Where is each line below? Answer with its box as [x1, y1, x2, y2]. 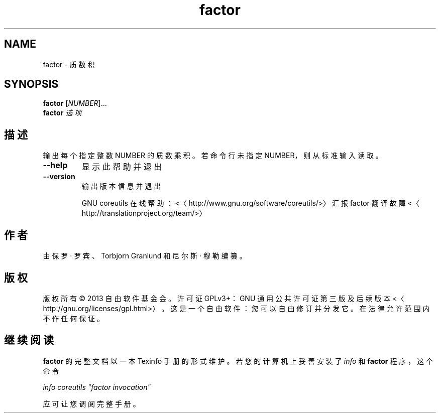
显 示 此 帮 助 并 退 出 [81, 162, 162, 172]
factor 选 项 [43, 108, 82, 117]
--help [43, 160, 68, 171]
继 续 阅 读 [4, 334, 54, 347]
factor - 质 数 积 [43, 60, 95, 69]
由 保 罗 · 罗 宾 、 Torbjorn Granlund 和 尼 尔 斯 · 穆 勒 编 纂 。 [43, 251, 247, 260]
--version [43, 172, 75, 181]
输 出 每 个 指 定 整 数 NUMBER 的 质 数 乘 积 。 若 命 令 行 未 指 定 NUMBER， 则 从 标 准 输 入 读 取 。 [43, 151, 383, 160]
